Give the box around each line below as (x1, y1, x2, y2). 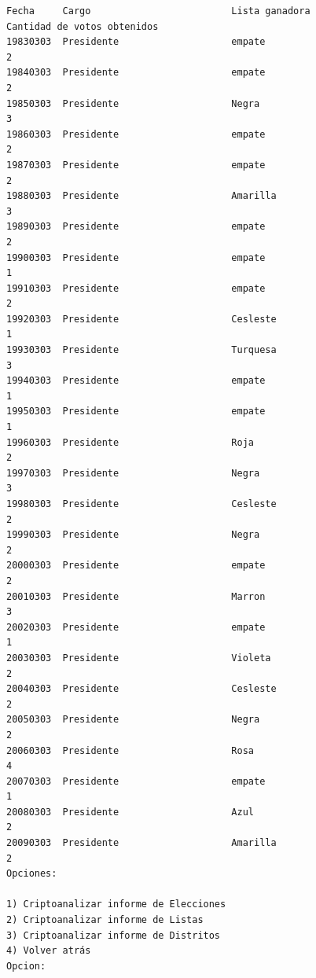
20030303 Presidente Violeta (6, 652, 271, 664)
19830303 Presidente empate (6, 36, 266, 48)
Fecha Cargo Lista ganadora (6, 6, 310, 17)
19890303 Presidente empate (6, 221, 266, 233)
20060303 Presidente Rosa (6, 745, 254, 756)
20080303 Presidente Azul (6, 806, 254, 818)
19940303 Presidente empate (6, 375, 266, 387)
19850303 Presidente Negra (6, 97, 260, 109)
